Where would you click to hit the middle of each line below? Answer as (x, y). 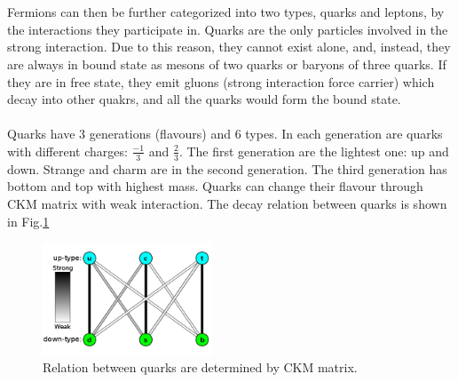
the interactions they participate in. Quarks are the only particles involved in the (228, 29)
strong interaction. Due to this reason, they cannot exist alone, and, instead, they (229, 47)
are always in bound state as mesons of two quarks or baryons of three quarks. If (227, 64)
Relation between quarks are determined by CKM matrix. (200, 367)
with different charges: (67, 151)
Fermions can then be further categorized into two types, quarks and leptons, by (226, 12)
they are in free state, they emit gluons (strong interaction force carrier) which (221, 81)
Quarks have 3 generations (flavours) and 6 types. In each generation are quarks (225, 134)
